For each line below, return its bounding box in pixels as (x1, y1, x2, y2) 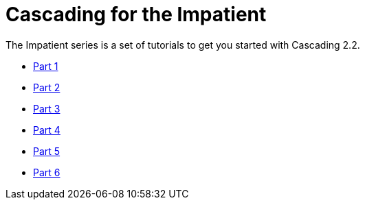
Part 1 (33, 60, 58, 72)
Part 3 (33, 102, 60, 114)
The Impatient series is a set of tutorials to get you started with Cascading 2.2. (5, 38, 360, 51)
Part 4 (33, 123, 60, 136)
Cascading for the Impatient (5, 3, 267, 26)
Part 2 (33, 81, 60, 93)
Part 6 (33, 166, 60, 178)
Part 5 (33, 145, 60, 157)
